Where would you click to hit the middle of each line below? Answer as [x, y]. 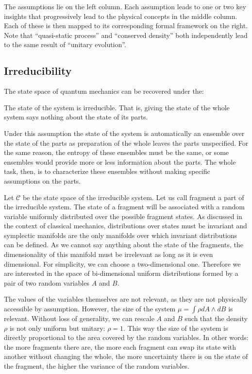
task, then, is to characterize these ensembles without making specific [107, 171]
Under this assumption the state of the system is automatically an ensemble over [124, 133]
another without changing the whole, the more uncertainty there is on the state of [126, 356]
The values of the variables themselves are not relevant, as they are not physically [126, 299]
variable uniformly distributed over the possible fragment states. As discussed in [123, 216]
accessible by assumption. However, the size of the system [90, 309]
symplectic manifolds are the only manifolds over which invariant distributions [121, 235]
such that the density [216, 318]
